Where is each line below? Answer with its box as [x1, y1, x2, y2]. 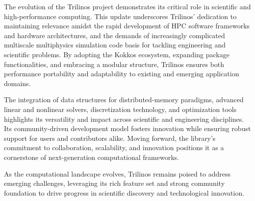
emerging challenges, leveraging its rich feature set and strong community [4, 178, 225, 188]
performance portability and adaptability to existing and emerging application [4, 68, 239, 79]
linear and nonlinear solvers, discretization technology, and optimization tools [4, 104, 237, 114]
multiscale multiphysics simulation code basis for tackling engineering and [4, 40, 226, 50]
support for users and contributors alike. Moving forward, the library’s [4, 133, 216, 143]
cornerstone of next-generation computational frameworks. [4, 152, 179, 162]
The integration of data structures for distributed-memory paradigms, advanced [4, 94, 244, 105]
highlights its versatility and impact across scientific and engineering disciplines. [4, 113, 244, 124]
